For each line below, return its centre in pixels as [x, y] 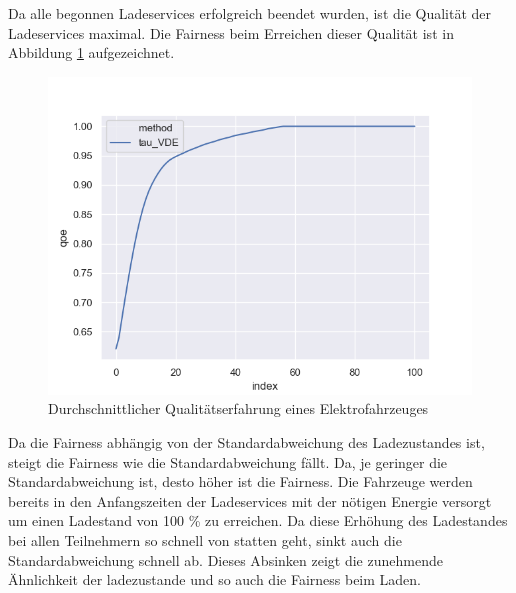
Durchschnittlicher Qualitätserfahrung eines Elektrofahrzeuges [238, 408]
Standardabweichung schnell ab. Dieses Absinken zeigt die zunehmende [225, 559]
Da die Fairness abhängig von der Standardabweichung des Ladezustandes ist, [246, 441]
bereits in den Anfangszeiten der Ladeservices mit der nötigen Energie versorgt [250, 500]
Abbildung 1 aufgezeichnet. [91, 52]
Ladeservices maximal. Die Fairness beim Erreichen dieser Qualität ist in [231, 32]
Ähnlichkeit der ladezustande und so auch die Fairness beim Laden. [215, 579]
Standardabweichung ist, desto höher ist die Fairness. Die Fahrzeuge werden [240, 481]
